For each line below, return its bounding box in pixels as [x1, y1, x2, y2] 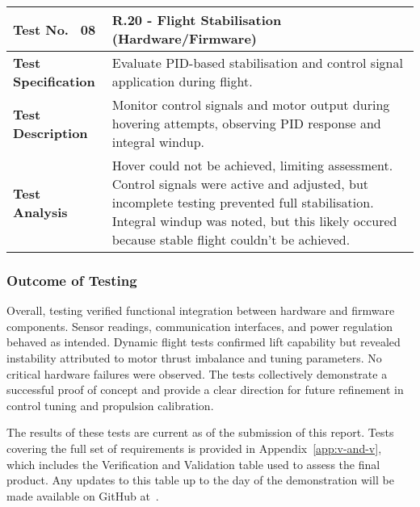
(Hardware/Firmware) [111, 29, 257, 48]
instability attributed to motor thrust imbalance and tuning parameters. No [6, 350, 382, 366]
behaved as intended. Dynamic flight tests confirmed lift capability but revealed [6, 333, 401, 350]
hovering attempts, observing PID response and [111, 114, 381, 132]
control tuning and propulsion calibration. [6, 396, 214, 413]
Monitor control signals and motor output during [111, 95, 390, 114]
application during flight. [111, 72, 253, 90]
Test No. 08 [13, 19, 96, 39]
